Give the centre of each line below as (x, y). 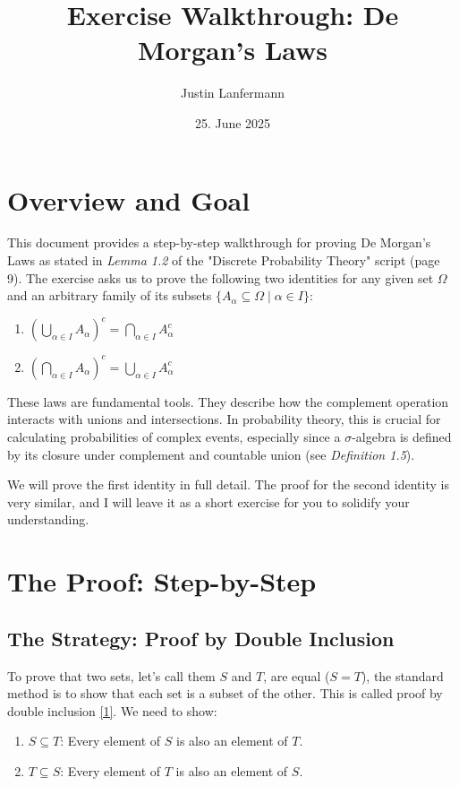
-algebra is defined (402, 436)
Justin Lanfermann (233, 93)
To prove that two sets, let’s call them (111, 675)
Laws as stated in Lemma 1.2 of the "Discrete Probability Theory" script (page (224, 260)
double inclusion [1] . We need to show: (112, 710)
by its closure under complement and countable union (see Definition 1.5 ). (211, 454)
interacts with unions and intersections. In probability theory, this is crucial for (224, 419)
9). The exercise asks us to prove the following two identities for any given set (221, 277)
